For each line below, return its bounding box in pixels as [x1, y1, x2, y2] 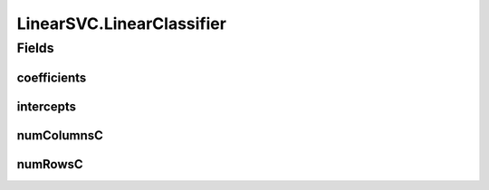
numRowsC [16, 157, 83, 172]
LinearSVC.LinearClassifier [16, 14, 226, 33]
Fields [16, 40, 54, 56]
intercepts [16, 99, 77, 114]
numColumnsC [16, 128, 104, 143]
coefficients [16, 70, 87, 85]
